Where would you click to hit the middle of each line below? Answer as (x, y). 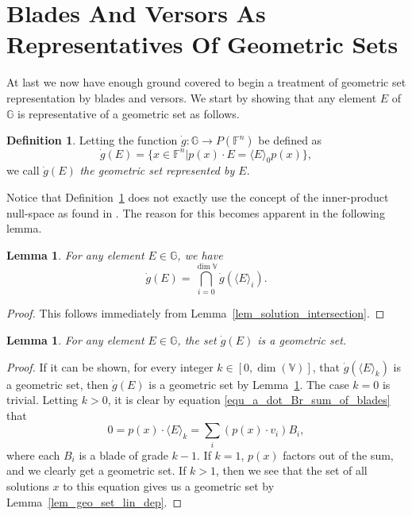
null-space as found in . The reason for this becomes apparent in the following (196, 212)
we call (23, 170)
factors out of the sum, (338, 454)
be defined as (290, 140)
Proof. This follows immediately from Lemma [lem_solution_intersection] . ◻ (196, 313)
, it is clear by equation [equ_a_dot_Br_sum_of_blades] (249, 400)
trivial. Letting (42, 400)
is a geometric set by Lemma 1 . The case (249, 384)
